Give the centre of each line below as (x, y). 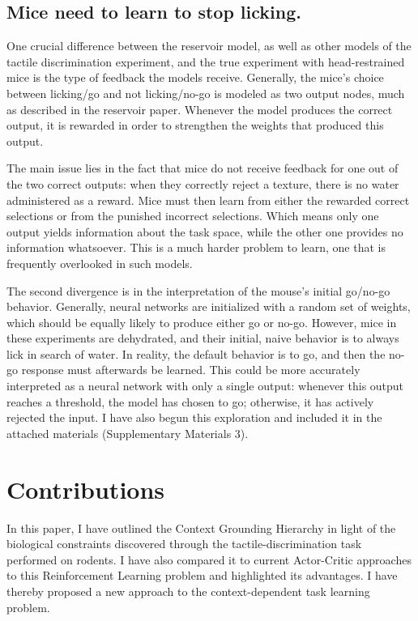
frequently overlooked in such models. (100, 263)
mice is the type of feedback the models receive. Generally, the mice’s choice (195, 77)
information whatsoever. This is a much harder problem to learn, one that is (196, 247)
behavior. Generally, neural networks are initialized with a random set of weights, (209, 306)
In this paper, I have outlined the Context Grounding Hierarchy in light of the (201, 527)
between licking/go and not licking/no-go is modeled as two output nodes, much (206, 93)
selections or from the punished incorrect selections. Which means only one (193, 216)
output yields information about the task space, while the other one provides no (205, 231)
